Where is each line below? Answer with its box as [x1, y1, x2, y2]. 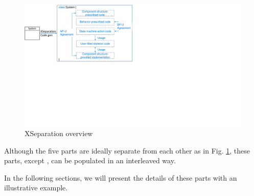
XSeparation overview [25, 128, 93, 139]
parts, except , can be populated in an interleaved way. [4, 155, 176, 166]
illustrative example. [4, 182, 68, 193]
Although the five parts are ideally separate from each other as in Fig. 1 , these [4, 145, 250, 156]
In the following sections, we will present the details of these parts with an [4, 172, 237, 183]
